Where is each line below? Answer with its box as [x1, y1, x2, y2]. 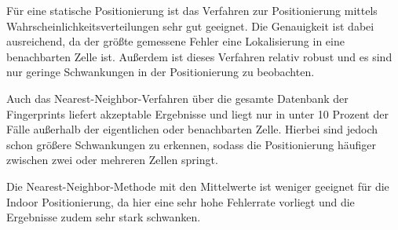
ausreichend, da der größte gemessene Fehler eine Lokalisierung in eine [6, 33, 345, 49]
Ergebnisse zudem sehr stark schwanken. [6, 209, 201, 225]
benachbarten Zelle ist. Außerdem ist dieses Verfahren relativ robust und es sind [6, 48, 393, 64]
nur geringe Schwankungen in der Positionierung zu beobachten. [6, 64, 315, 80]
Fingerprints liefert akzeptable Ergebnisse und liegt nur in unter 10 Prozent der [6, 105, 389, 122]
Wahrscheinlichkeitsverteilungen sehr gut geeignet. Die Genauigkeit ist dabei [6, 17, 374, 34]
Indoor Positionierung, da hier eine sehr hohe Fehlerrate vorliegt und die [6, 193, 355, 210]
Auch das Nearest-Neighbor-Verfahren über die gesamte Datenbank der [6, 89, 349, 106]
